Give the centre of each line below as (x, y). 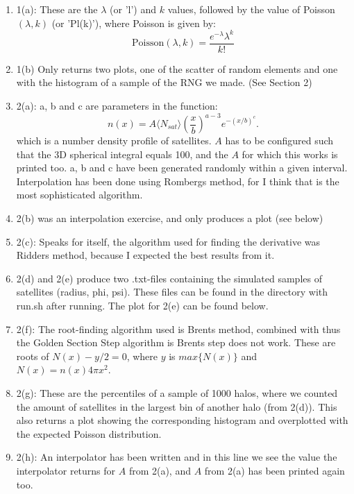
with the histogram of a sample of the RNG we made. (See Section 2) (164, 82)
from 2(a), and (160, 470)
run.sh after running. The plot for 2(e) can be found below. (142, 305)
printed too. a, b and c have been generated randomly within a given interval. (182, 168)
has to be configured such (279, 140)
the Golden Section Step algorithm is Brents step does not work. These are (176, 342)
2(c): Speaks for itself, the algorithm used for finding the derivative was (168, 241)
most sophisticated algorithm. (79, 195)
